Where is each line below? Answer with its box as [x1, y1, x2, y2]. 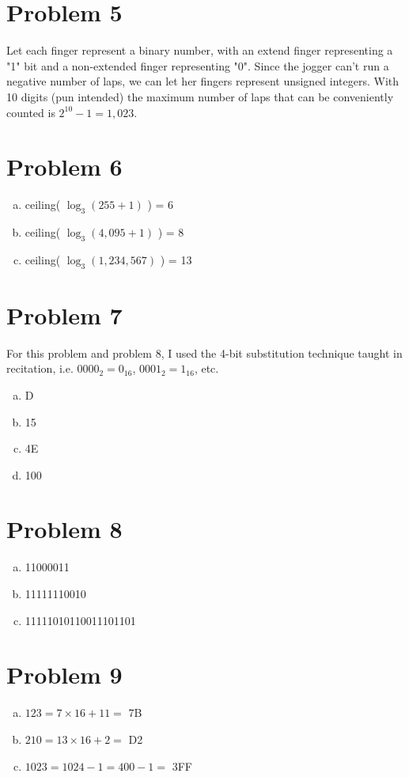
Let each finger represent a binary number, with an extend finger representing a [6, 42, 393, 59]
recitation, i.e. [6, 360, 74, 377]
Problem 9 [6, 658, 123, 691]
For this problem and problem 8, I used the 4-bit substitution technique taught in [6, 344, 403, 361]
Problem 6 [6, 150, 123, 183]
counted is [6, 104, 55, 120]
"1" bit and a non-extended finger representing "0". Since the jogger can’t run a [6, 57, 389, 74]
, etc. [194, 360, 219, 377]
